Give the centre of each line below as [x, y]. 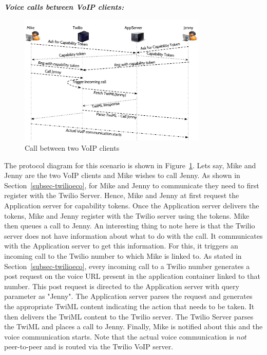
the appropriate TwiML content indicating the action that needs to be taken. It [129, 306]
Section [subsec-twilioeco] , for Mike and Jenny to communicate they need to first [132, 185]
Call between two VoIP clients [72, 148]
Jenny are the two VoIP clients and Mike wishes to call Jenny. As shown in [122, 175]
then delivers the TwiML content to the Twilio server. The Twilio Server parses [129, 316]
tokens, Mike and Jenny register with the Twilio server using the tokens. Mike [127, 215]
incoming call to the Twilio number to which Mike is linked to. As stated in [123, 255]
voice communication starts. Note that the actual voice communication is [119, 336]
